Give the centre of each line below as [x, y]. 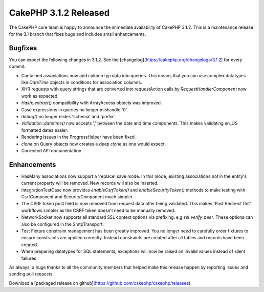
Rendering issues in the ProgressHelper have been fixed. [79, 137]
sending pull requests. [31, 274]
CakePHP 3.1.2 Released [59, 13]
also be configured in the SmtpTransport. [63, 224]
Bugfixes [23, 48]
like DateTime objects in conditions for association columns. [82, 83]
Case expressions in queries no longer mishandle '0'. [75, 109]
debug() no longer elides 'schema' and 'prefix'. [68, 116]
